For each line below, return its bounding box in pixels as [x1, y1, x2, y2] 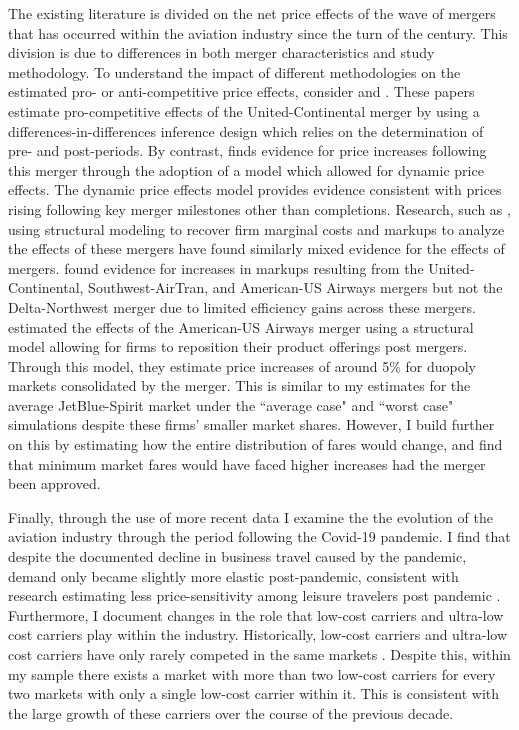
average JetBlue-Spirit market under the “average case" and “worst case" [8, 394, 454, 415]
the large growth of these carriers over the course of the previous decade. [8, 702, 454, 723]
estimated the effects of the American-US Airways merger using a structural [8, 316, 474, 337]
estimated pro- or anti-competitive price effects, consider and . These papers [8, 81, 475, 102]
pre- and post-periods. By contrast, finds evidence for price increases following [8, 140, 487, 161]
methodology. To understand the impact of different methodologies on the [8, 61, 461, 82]
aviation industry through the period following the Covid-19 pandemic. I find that [8, 526, 511, 547]
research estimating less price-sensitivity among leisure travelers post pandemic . [8, 585, 501, 606]
